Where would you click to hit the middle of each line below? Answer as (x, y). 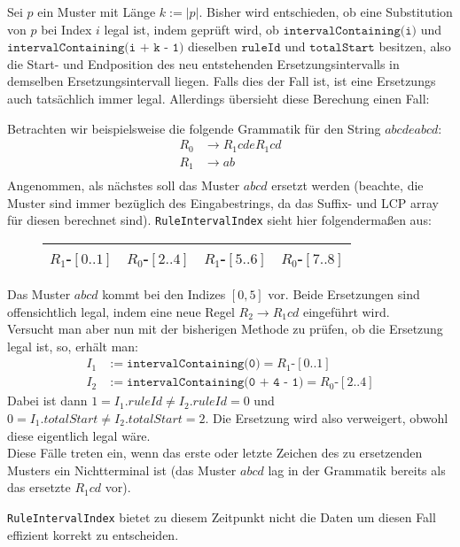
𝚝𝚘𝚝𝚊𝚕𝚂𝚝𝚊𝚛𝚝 (342, 48)
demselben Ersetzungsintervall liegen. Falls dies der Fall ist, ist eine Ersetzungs (222, 81)
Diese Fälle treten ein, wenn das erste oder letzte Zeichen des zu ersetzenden (215, 453)
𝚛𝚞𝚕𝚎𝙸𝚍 (261, 48)
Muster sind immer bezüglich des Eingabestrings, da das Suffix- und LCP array (223, 202)
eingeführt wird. (346, 311)
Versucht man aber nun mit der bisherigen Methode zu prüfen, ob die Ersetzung (225, 329)
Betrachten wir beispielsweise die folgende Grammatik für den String (194, 128)
